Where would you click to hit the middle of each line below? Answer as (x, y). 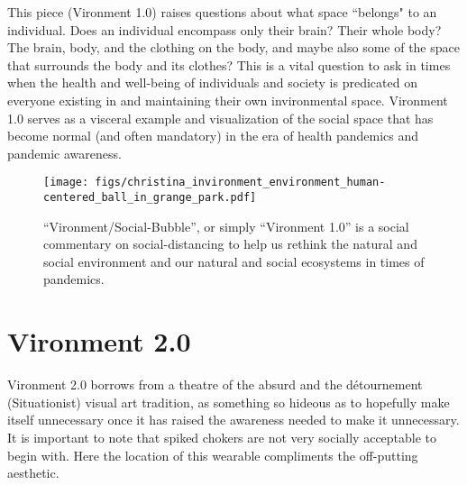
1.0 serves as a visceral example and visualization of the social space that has (220, 118)
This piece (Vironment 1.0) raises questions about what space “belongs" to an (222, 12)
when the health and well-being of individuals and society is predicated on (212, 82)
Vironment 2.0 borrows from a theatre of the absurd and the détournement (215, 384)
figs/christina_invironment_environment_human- (240, 183)
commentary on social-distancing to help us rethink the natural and (230, 244)
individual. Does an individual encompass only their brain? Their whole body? (224, 29)
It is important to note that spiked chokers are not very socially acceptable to (222, 437)
